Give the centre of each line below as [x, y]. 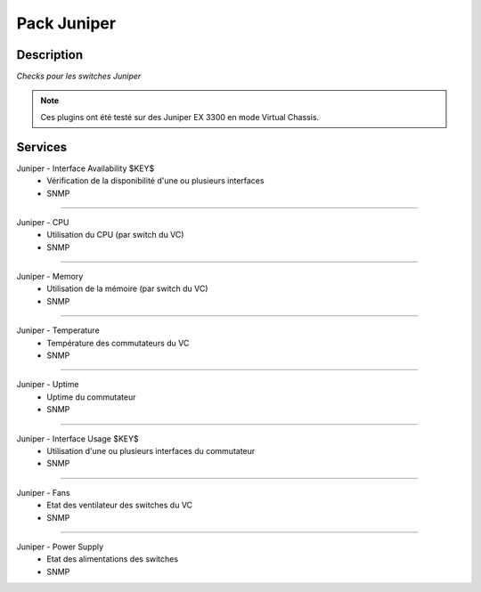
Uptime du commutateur [91, 397]
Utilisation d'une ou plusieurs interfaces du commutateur [151, 451]
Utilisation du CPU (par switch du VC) [115, 235]
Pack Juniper [66, 23]
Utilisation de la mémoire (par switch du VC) [127, 288]
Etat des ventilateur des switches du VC [120, 505]
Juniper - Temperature [58, 330]
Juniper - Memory [50, 277]
